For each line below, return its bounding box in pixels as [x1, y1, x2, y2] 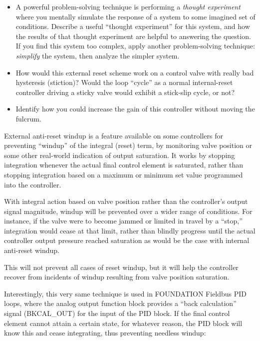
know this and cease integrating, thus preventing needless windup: [4, 327, 206, 338]
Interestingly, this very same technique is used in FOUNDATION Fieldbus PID [4, 288, 247, 298]
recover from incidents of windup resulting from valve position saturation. [4, 271, 230, 282]
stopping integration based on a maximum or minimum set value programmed [4, 169, 243, 179]
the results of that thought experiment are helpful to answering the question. [15, 30, 251, 41]
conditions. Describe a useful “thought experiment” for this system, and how [15, 21, 250, 31]
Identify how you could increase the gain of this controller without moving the [15, 103, 255, 114]
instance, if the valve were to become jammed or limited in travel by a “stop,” [4, 215, 243, 226]
